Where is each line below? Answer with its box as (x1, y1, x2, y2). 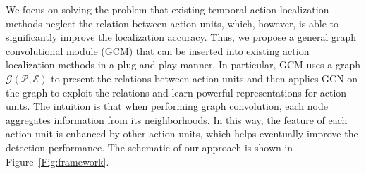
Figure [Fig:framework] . (6, 154, 109, 168)
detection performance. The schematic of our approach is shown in (6, 139, 293, 154)
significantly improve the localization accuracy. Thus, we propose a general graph (6, 30, 357, 44)
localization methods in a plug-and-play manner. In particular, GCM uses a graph (6, 57, 360, 72)
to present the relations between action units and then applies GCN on (51, 70, 358, 85)
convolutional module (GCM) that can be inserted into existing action (6, 43, 310, 58)
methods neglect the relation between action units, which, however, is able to (6, 15, 338, 30)
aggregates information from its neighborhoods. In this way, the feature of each (6, 112, 348, 127)
